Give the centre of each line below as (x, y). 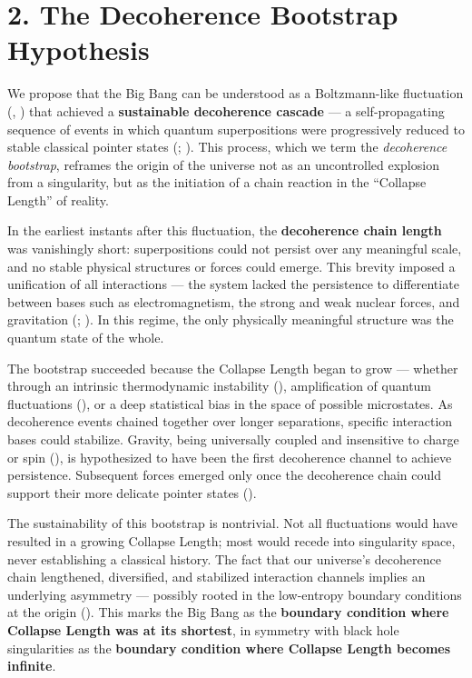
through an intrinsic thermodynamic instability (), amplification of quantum (220, 386)
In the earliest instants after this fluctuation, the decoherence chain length (225, 230)
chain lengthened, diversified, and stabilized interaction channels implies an (216, 577)
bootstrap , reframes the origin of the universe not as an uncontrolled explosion (223, 164)
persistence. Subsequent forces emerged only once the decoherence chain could (224, 475)
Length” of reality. (58, 199)
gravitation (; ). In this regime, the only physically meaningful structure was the (231, 319)
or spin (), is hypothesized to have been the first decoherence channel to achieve (230, 457)
